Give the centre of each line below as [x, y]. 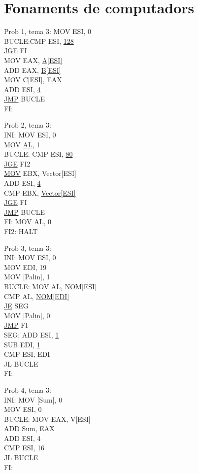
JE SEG [16, 306]
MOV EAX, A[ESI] [33, 60]
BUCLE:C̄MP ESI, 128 [39, 41]
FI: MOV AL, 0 [28, 221]
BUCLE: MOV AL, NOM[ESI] [50, 286]
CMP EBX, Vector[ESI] [40, 192]
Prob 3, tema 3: [28, 248]
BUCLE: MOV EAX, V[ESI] [47, 419]
